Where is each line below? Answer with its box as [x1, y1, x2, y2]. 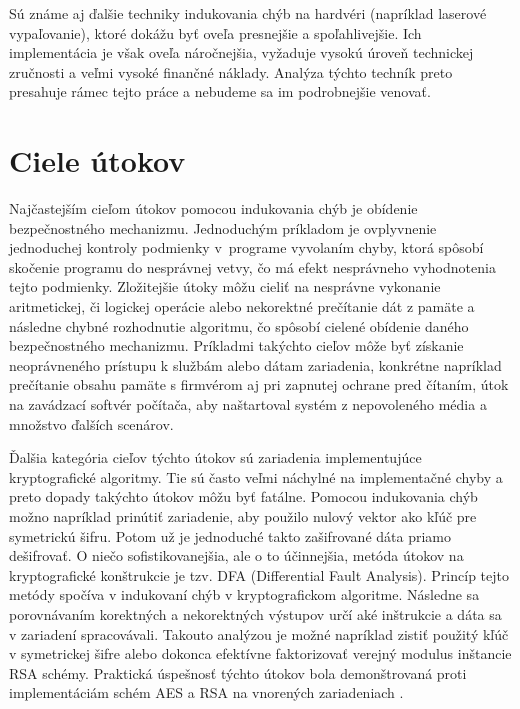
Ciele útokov [9, 140, 186, 181]
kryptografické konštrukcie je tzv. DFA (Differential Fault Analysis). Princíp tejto [9, 564, 509, 585]
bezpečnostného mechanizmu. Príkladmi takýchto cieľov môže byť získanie [9, 335, 464, 356]
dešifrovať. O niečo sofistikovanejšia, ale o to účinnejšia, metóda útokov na [9, 545, 464, 566]
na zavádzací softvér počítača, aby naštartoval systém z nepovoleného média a [9, 394, 487, 415]
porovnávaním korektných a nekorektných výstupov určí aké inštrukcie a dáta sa [9, 603, 502, 624]
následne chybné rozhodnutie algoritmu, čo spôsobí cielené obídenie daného [9, 315, 469, 336]
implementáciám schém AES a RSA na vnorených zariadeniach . [9, 682, 404, 703]
